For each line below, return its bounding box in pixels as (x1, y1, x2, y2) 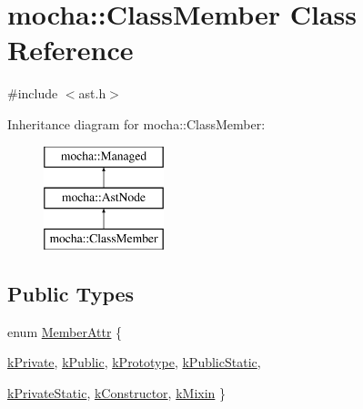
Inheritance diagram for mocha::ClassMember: (7, 114, 266, 133)
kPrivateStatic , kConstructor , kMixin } (7, 383, 227, 402)
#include (7, 84, 58, 103)
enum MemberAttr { (7, 322, 123, 341)
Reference (7, 31, 134, 68)
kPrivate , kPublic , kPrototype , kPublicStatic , (7, 353, 261, 372)
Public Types (7, 279, 135, 307)
